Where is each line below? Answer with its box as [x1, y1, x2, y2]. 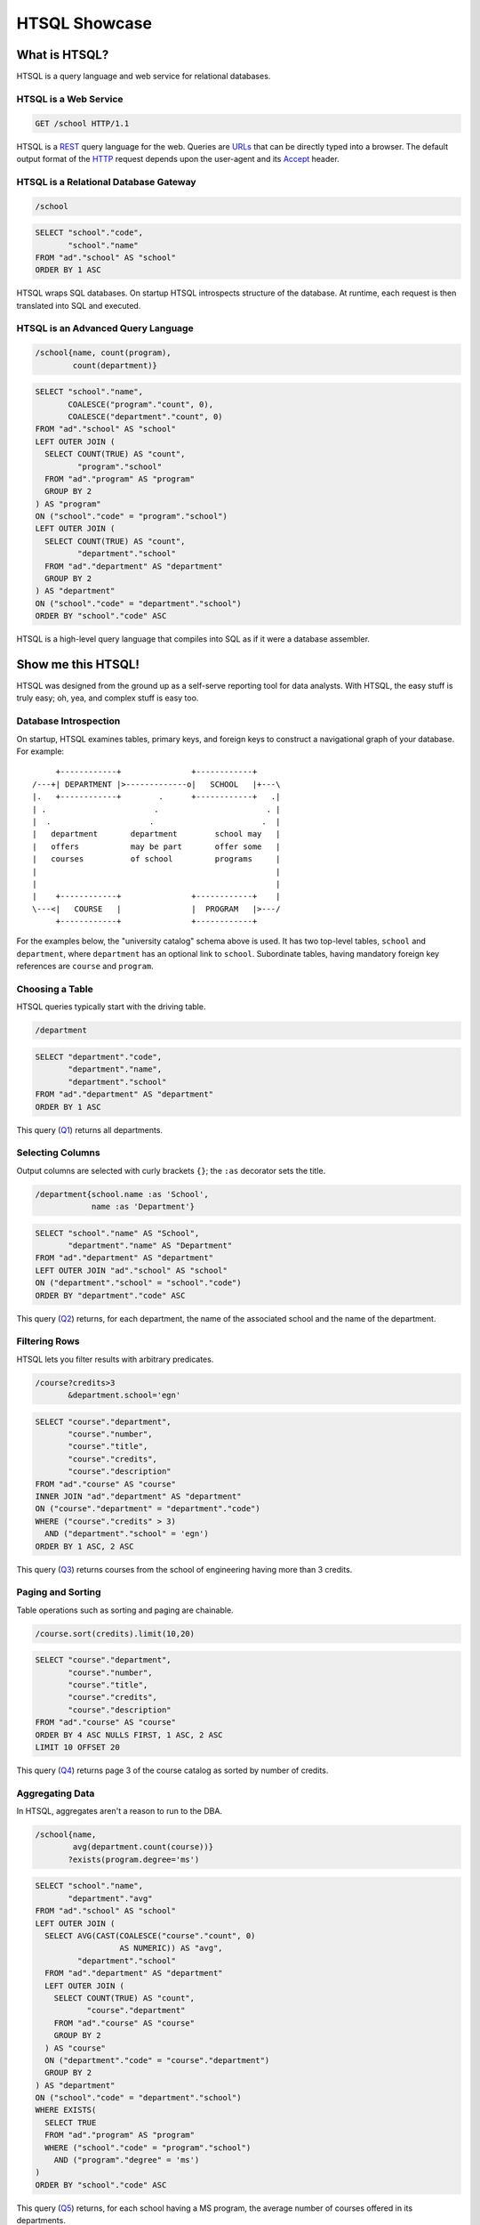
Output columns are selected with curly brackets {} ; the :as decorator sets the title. [16, 1165, 326, 1176]
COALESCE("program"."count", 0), [68, 399, 213, 409]
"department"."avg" [68, 1893, 153, 1904]
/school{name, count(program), [35, 348, 172, 358]
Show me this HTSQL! [16, 657, 140, 672]
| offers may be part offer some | [32, 841, 281, 852]
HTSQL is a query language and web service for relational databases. [16, 71, 271, 82]
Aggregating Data [16, 1787, 95, 1800]
